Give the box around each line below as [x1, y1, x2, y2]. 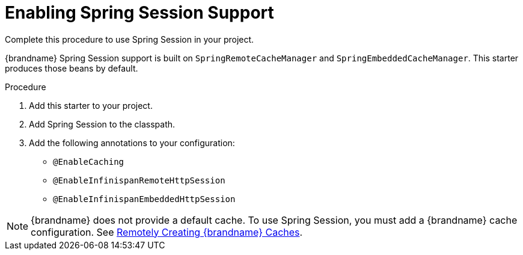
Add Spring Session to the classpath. [29, 118, 176, 129]
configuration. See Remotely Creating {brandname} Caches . [31, 226, 303, 238]
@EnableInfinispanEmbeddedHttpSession [53, 194, 236, 204]
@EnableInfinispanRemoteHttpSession [53, 175, 225, 185]
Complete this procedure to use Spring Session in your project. [5, 34, 254, 45]
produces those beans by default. [5, 63, 138, 73]
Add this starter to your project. [29, 100, 153, 111]
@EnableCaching [53, 156, 124, 167]
